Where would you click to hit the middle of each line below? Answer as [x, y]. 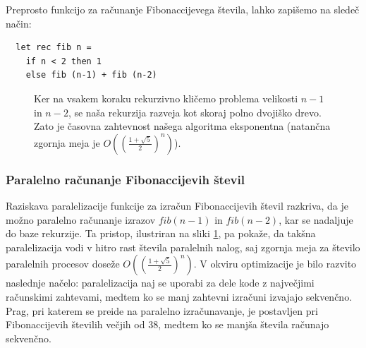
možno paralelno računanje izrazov [81, 219]
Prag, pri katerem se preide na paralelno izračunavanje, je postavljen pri [162, 310]
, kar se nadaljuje [316, 219]
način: [19, 23]
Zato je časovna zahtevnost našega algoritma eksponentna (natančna [182, 126]
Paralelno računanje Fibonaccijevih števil [125, 179]
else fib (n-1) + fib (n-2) [91, 75]
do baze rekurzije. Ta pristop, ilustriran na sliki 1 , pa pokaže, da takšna [161, 233]
